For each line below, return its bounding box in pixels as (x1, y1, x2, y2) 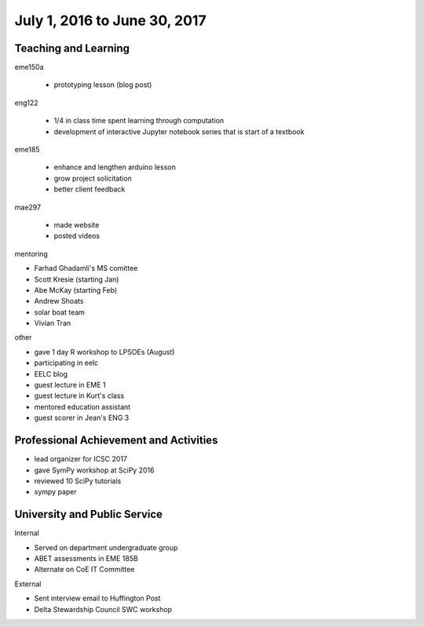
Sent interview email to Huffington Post (34, 593, 161, 603)
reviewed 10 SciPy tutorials (34, 476, 122, 486)
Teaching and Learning (14, 42, 130, 55)
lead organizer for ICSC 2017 (34, 454, 127, 464)
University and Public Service (14, 508, 163, 521)
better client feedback (53, 184, 126, 194)
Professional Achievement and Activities (14, 434, 218, 447)
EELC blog (34, 369, 68, 378)
